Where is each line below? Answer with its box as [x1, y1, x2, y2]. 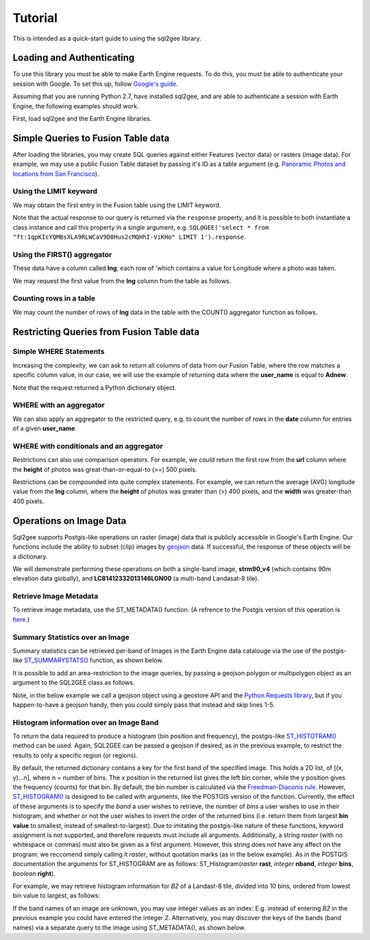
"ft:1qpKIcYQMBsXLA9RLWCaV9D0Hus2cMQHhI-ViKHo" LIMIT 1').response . [12, 233, 246, 241]
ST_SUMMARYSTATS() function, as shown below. [24, 656, 164, 664]
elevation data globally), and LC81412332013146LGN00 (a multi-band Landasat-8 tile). [12, 575, 260, 583]
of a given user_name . [12, 424, 77, 433]
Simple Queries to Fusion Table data [12, 132, 170, 144]
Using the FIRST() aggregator [12, 250, 112, 259]
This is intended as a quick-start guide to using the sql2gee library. [12, 34, 201, 43]
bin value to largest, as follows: [12, 891, 101, 900]
